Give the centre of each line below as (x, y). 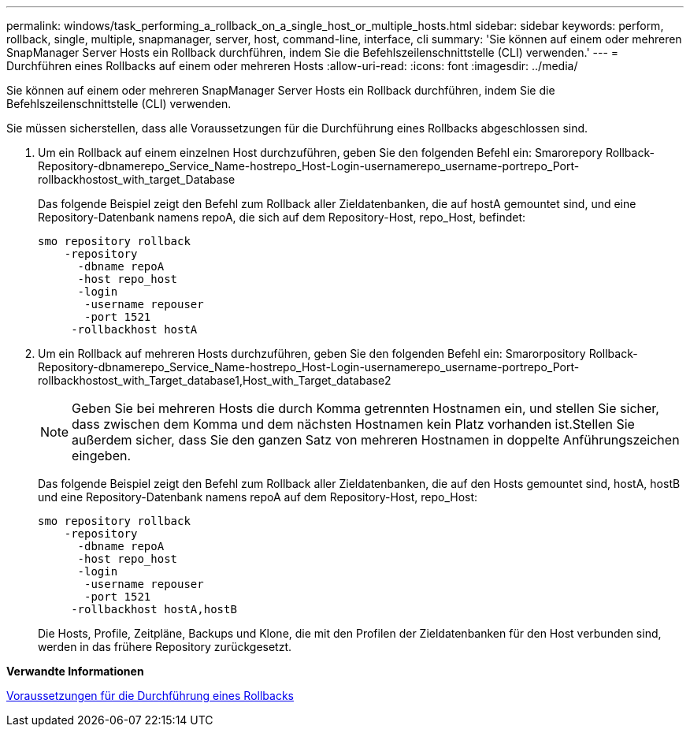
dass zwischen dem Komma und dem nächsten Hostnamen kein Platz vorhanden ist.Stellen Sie (353, 424)
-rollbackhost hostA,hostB (154, 609)
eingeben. (102, 456)
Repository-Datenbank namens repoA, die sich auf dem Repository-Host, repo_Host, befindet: (282, 217)
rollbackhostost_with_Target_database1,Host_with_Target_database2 (215, 380)
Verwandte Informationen (75, 671)
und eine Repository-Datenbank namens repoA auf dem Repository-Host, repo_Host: (258, 497)
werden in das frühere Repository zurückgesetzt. (165, 647)
